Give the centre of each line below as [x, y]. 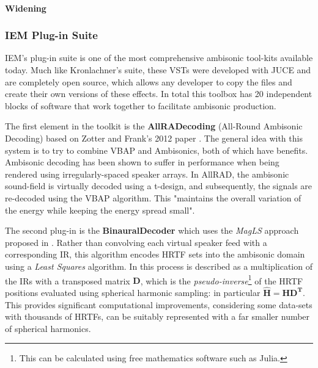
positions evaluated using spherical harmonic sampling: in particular [133, 292]
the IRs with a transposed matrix [68, 280]
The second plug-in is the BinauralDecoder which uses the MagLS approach [152, 230]
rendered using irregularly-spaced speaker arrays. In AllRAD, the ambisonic [147, 174]
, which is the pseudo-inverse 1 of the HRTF [222, 280]
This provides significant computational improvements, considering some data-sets [159, 304]
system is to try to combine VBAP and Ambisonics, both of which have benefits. [157, 150]
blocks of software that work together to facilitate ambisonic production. [141, 105]
